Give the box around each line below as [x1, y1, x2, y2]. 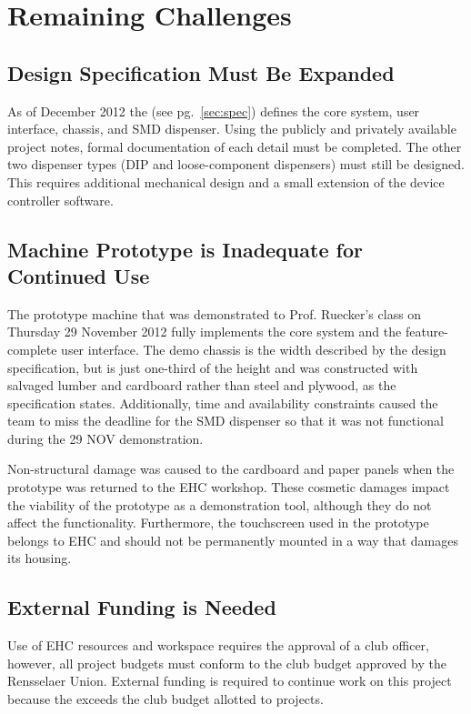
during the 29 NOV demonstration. [7, 428, 204, 448]
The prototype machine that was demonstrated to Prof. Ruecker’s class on [7, 304, 422, 323]
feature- [405, 322, 448, 341]
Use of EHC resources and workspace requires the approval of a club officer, [7, 636, 429, 655]
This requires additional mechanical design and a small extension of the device [7, 172, 445, 191]
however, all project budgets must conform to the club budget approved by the [7, 653, 446, 672]
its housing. [7, 548, 72, 568]
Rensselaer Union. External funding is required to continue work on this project [7, 671, 452, 690]
